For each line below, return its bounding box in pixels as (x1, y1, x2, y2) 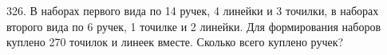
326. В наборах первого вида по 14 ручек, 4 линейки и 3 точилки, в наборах (6, 2, 379, 18)
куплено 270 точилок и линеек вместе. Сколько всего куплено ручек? (6, 33, 344, 50)
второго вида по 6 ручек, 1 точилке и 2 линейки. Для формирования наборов (6, 18, 381, 34)
